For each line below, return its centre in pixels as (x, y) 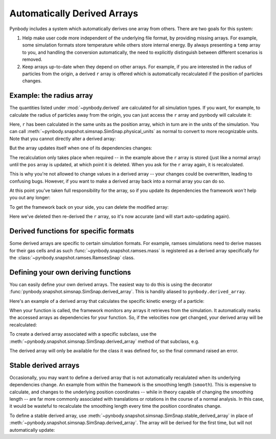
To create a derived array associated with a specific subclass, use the (83, 334)
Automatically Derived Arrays (74, 13)
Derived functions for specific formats (72, 231)
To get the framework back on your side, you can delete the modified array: (89, 207)
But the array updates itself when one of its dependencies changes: (81, 148)
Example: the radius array (51, 95)
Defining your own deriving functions (70, 272)
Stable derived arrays (44, 365)
